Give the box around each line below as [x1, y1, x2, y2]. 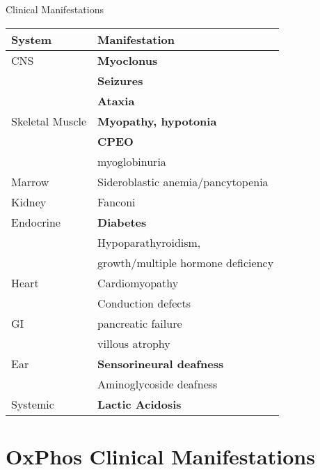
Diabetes [97, 213, 147, 230]
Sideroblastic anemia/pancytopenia [97, 173, 269, 190]
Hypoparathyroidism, [97, 234, 201, 250]
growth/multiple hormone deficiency [97, 254, 274, 271]
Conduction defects [97, 294, 191, 311]
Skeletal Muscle [11, 112, 87, 129]
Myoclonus [97, 52, 158, 68]
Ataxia [97, 92, 135, 109]
